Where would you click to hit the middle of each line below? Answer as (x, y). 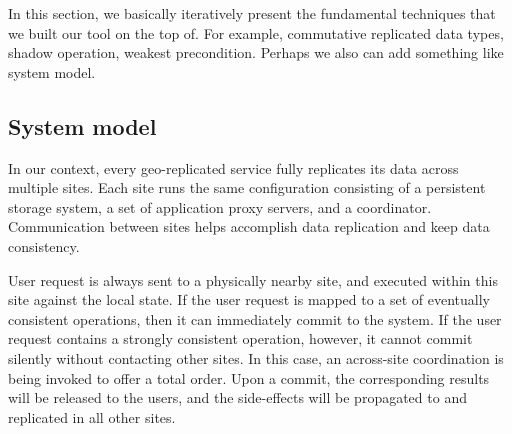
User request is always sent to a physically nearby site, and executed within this (253, 279)
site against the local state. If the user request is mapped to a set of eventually (249, 299)
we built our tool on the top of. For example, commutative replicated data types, (256, 32)
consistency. (44, 245)
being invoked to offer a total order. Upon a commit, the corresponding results (249, 377)
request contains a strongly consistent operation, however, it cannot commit (240, 338)
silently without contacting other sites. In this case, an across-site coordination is (256, 357)
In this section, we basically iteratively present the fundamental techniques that (252, 13)
